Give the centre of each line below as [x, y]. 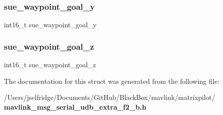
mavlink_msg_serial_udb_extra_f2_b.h [75, 106]
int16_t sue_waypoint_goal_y [50, 25]
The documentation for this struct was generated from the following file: [112, 81]
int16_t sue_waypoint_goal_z [50, 65]
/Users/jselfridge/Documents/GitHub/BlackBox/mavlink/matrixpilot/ [110, 97]
